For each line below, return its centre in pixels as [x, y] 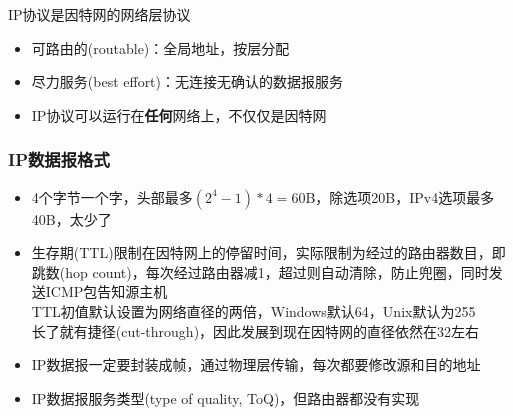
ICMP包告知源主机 [106, 291]
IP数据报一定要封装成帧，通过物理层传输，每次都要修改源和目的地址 [256, 364]
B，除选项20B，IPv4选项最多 [400, 196]
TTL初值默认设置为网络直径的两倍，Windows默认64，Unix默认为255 [253, 310]
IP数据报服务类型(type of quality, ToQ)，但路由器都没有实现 [225, 397]
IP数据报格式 [59, 159]
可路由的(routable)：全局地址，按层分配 [160, 47]
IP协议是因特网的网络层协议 [99, 14]
